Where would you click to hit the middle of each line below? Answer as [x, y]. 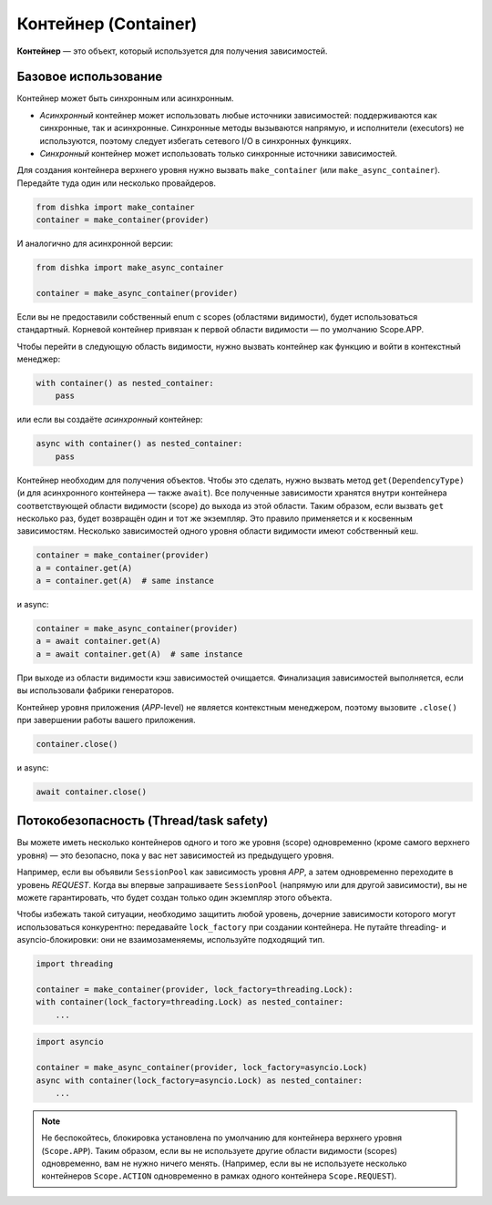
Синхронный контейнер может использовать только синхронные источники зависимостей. [219, 154]
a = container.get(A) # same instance [125, 581]
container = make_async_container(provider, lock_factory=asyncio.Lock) [202, 1067]
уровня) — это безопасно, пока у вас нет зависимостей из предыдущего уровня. [175, 855]
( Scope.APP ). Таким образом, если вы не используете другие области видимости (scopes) [220, 1150]
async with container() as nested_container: [139, 444]
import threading [75, 964]
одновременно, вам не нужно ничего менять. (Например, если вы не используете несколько [224, 1164]
